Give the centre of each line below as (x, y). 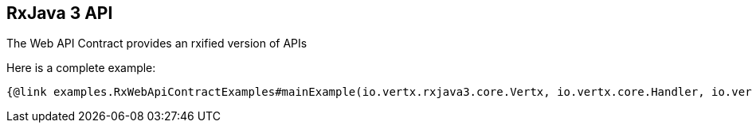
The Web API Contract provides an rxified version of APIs (157, 44)
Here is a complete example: (81, 68)
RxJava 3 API (60, 13)
